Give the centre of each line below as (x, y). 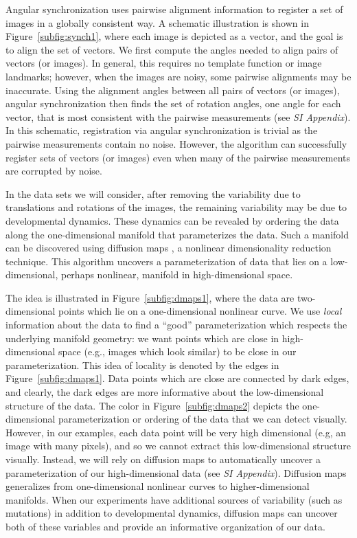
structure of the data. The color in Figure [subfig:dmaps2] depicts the (152, 405)
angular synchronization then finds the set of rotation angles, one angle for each (173, 103)
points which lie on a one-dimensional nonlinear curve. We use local (200, 311)
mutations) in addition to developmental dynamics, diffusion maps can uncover (172, 513)
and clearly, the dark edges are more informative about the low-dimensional (165, 392)
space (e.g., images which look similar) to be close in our (177, 351)
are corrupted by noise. (54, 171)
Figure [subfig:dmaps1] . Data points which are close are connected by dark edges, (177, 378)
